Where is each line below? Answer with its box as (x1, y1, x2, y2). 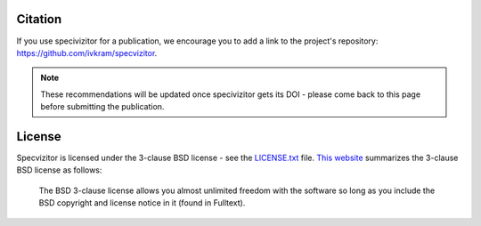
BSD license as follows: (16, 165, 102, 175)
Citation (16, 12, 62, 27)
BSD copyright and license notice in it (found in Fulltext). (38, 198, 246, 208)
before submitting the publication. (40, 101, 165, 112)
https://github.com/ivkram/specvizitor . (16, 47, 158, 58)
